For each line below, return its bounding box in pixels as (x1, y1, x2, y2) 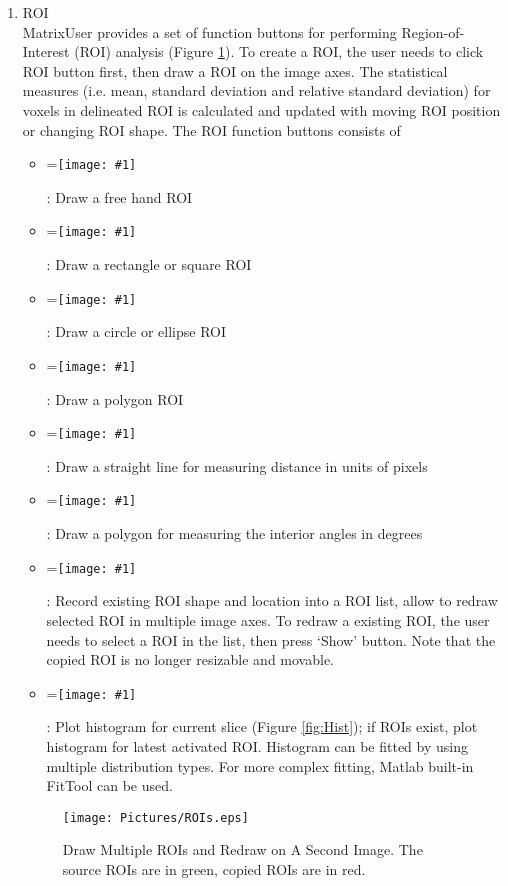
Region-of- (401, 21, 465, 42)
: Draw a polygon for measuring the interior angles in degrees (46, 523, 423, 544)
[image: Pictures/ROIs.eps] (62, 810, 249, 825)
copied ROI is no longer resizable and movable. (46, 649, 334, 670)
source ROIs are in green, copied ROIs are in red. (62, 858, 366, 879)
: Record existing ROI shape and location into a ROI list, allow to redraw (46, 590, 498, 611)
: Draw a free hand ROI (46, 186, 193, 207)
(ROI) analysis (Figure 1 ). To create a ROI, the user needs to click (74, 41, 484, 62)
